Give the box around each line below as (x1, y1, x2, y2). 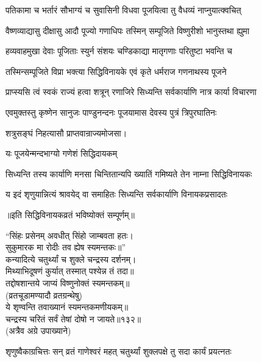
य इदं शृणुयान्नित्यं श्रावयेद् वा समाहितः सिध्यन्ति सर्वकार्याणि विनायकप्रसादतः (5, 188, 228, 201)
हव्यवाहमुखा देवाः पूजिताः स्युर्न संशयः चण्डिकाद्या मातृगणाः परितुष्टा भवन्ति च (5, 44, 232, 57)
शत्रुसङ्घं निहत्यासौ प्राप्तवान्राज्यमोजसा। (5, 126, 127, 139)
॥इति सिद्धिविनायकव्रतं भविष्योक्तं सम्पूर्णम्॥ (5, 208, 135, 221)
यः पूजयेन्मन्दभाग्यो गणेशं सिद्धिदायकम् (5, 147, 118, 160)
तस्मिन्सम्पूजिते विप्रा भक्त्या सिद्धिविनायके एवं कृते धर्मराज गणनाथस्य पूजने (5, 65, 227, 77)
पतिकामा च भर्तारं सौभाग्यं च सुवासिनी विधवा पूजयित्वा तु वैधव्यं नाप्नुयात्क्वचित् (5, 4, 241, 16)
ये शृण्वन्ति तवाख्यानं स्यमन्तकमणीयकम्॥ (5, 300, 129, 313)
